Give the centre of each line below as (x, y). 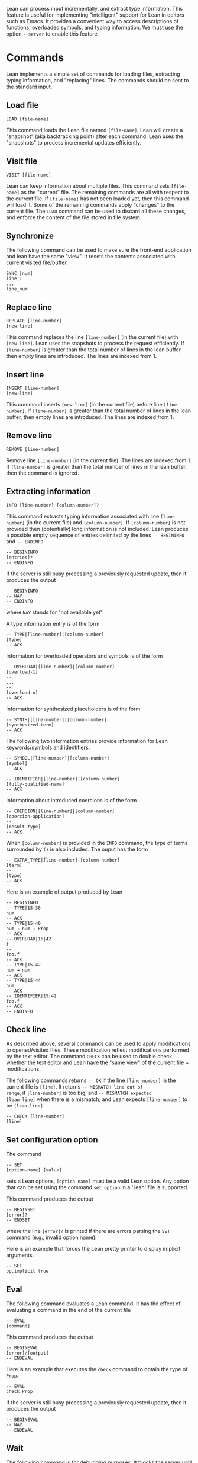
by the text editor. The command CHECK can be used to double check (89, 1057)
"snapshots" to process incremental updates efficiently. (74, 142)
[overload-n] (22, 693)
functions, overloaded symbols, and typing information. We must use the (95, 27)
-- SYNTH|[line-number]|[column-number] (57, 719)
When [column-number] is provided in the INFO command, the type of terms (97, 843)
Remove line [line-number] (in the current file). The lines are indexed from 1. (99, 460)
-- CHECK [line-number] (35, 1116)
